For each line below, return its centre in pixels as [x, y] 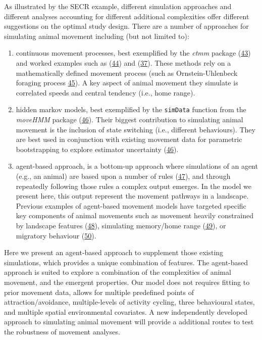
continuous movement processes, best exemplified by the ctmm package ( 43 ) [133, 53]
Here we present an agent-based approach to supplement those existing [114, 252]
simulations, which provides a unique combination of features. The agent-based [126, 262]
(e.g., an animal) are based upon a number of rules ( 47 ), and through [123, 176]
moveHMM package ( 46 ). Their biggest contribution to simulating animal [129, 119]
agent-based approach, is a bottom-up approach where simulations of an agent [137, 166]
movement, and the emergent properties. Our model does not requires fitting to [127, 282]
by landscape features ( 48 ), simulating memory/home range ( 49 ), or [121, 225]
